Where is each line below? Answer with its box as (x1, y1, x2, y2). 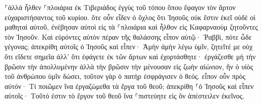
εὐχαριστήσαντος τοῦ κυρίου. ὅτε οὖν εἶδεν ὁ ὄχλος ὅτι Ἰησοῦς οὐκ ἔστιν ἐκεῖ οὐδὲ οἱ (5, 12, 256, 22)
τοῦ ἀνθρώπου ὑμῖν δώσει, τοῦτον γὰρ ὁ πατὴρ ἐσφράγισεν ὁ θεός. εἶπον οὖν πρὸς (5, 71, 245, 81)
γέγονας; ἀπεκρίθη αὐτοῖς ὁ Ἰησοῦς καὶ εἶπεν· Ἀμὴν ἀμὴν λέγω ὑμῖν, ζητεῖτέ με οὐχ (5, 41, 253, 52)
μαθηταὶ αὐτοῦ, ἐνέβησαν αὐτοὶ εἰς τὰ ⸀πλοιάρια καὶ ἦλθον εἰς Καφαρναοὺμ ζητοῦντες (5, 22, 258, 32)
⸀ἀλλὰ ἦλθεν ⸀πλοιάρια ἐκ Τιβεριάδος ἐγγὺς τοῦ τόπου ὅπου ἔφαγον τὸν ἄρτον (5, 2, 236, 12)
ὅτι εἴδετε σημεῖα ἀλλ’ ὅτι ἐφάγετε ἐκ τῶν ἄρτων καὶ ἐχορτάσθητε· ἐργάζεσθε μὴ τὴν (5, 51, 256, 61)
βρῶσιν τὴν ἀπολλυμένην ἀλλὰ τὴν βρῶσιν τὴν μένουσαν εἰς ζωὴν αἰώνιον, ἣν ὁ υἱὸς (5, 61, 253, 71)
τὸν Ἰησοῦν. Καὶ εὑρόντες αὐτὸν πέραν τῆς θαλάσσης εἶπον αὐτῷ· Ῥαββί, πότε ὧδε (5, 31, 252, 42)
